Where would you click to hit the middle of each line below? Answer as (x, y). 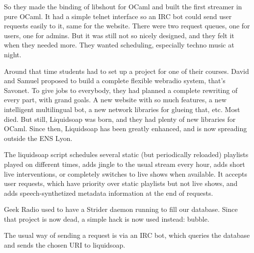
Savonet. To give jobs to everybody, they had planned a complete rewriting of (121, 90)
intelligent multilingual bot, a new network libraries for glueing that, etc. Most (122, 109)
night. (13, 54)
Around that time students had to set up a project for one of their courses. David (127, 71)
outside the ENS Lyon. (38, 138)
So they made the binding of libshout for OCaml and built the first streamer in (123, 6)
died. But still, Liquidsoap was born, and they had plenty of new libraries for (120, 119)
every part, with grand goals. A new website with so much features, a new (115, 100)
